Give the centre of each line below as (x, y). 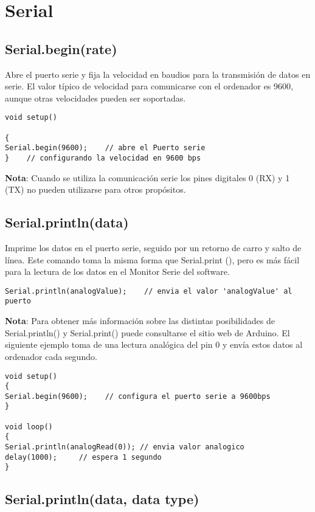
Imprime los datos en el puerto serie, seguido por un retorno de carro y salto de (153, 248)
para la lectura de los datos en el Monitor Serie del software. (117, 272)
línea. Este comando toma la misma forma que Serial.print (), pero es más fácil (152, 259)
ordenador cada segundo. (51, 356)
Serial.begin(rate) (61, 48)
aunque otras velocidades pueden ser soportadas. (95, 98)
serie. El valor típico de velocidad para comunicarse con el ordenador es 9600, (149, 86)
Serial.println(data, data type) (102, 499)
